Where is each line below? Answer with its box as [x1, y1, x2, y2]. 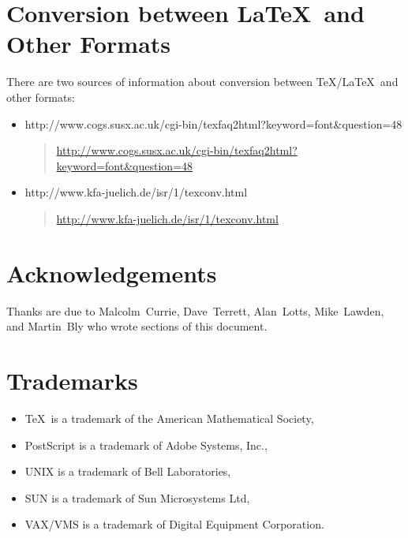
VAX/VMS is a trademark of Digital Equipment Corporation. [24, 516, 324, 532]
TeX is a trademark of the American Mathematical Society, [24, 409, 314, 426]
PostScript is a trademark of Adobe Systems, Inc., [24, 436, 268, 453]
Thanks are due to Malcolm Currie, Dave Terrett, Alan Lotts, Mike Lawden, [6, 302, 384, 319]
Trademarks [6, 364, 138, 396]
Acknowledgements [6, 256, 217, 289]
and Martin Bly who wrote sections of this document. [6, 318, 268, 334]
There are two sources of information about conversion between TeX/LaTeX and [6, 73, 399, 90]
